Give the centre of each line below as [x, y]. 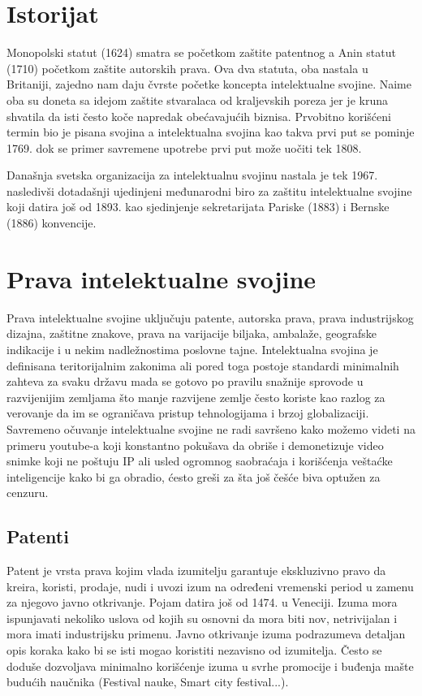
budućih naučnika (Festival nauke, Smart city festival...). [148, 682]
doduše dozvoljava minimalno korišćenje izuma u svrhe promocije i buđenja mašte [210, 666]
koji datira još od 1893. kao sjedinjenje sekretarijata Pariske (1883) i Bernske [198, 207]
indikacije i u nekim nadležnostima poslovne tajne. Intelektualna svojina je [192, 349]
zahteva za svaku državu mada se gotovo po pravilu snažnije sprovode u [185, 381]
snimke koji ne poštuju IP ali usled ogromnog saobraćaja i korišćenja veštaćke [200, 461]
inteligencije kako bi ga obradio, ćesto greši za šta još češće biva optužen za [194, 476]
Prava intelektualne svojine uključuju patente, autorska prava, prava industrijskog [210, 317]
